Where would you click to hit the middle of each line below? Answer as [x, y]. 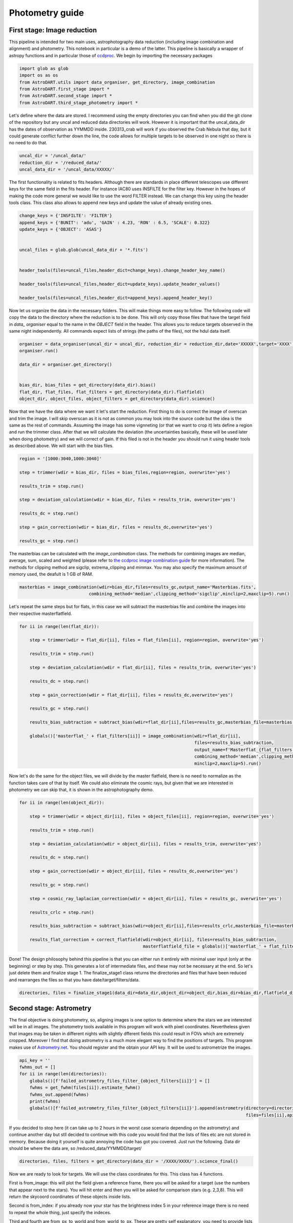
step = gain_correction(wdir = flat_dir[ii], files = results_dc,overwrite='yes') [131, 695]
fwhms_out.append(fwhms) [59, 1094]
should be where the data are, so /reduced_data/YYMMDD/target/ [75, 1148]
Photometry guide [46, 13]
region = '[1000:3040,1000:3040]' [61, 459]
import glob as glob [44, 68]
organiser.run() [39, 351]
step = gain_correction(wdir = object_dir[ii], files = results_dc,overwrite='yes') [134, 871]
